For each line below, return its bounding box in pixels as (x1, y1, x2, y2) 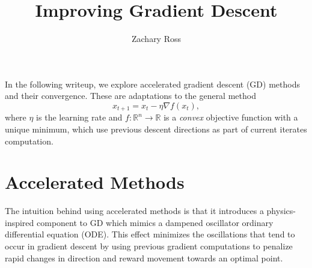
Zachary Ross (131, 32, 182, 45)
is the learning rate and (36, 111, 123, 124)
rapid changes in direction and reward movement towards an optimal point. (5, 251, 283, 264)
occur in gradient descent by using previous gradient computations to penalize (5, 240, 293, 252)
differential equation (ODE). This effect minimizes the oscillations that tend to (5, 228, 295, 240)
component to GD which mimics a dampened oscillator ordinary (37, 216, 274, 228)
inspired (5, 216, 34, 228)
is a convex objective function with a (164, 111, 298, 124)
